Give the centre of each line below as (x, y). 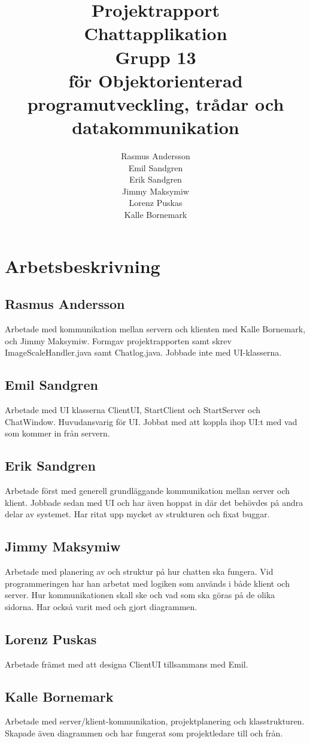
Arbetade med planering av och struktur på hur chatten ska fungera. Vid (139, 571)
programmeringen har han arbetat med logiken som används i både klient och (147, 583)
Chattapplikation (156, 33)
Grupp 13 (156, 57)
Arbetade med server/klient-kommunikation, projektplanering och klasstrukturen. (155, 721)
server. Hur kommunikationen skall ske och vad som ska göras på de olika (140, 595)
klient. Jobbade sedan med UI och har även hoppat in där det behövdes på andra (154, 502)
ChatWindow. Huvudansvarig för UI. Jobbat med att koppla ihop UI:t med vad (151, 421)
